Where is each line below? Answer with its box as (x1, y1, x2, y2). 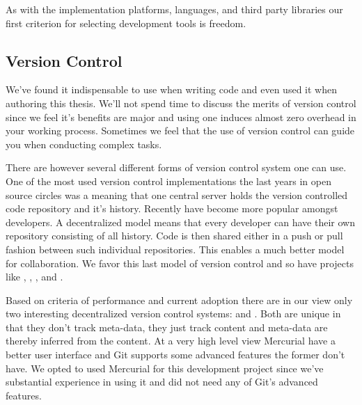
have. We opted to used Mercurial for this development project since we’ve (6, 360, 324, 375)
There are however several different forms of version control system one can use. (6, 160, 347, 175)
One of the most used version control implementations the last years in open (6, 173, 331, 188)
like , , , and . (6, 269, 63, 284)
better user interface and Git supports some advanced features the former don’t (6, 347, 345, 362)
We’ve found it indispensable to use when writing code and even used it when (6, 82, 337, 97)
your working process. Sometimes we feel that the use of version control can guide (6, 123, 355, 138)
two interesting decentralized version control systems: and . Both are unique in (6, 306, 341, 321)
